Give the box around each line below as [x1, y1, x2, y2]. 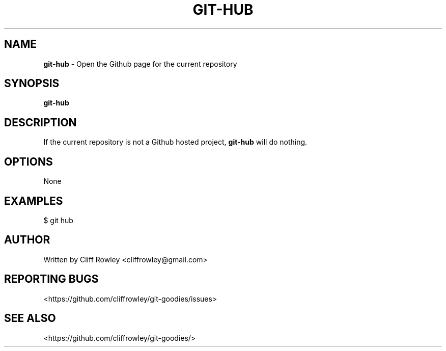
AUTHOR [4, 233, 50, 247]
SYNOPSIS [4, 77, 60, 90]
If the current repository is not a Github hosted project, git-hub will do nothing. [43, 138, 308, 147]
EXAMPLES [4, 194, 63, 207]
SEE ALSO [4, 312, 56, 325]
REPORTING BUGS [4, 273, 99, 286]
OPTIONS [4, 155, 53, 168]
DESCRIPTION [4, 116, 77, 129]
